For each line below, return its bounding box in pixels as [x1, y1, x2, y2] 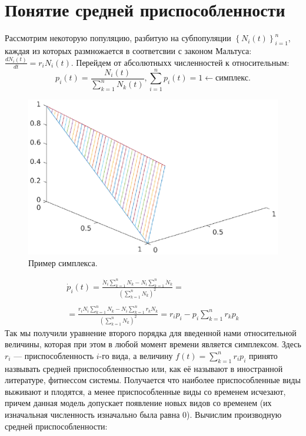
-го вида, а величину [99, 349, 173, 361]
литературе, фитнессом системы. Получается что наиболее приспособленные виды [5, 374, 301, 386]
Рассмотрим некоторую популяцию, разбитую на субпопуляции [5, 32, 231, 44]
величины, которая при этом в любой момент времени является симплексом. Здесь [5, 338, 301, 350]
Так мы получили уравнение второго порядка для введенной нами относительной [5, 326, 297, 338]
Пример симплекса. [28, 256, 98, 269]
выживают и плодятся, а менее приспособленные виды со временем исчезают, [5, 385, 286, 397]
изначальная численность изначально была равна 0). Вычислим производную [5, 408, 282, 420]
